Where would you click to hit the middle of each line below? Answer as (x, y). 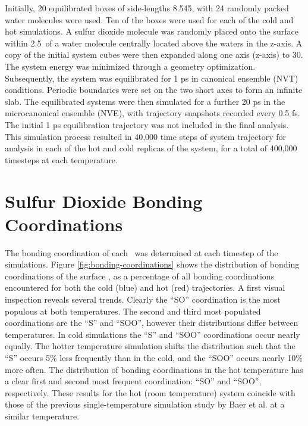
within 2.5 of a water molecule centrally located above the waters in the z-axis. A (154, 43)
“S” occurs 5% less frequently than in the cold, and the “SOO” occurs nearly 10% (154, 357)
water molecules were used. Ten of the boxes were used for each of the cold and (149, 19)
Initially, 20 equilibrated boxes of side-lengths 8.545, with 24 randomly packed (147, 8)
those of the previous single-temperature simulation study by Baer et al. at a (145, 404)
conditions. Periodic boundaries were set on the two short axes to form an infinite (154, 90)
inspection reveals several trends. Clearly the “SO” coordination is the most (143, 299)
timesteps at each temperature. (61, 159)
